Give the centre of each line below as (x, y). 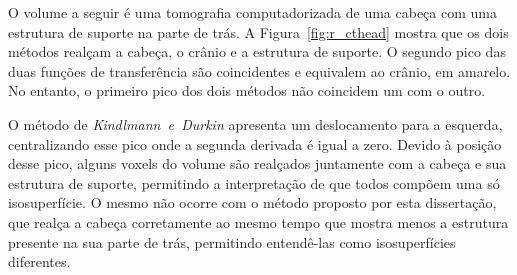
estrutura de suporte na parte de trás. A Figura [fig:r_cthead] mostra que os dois (258, 31)
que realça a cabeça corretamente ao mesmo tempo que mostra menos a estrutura (258, 221)
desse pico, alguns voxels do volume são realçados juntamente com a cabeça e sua (257, 163)
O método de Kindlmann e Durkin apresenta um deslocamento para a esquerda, (255, 123)
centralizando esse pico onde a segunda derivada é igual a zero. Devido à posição (255, 143)
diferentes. (39, 261)
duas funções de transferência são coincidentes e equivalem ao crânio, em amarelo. (259, 70)
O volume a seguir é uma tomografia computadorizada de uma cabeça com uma (252, 12)
